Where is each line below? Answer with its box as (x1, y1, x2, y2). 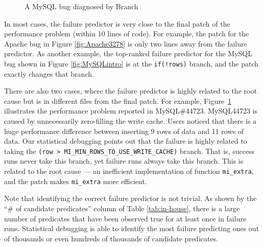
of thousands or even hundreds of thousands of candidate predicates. (4, 233, 219, 243)
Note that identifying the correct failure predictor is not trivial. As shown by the (4, 193, 257, 204)
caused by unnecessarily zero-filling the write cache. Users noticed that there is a (4, 116, 257, 126)
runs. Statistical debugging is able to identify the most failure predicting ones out (4, 223, 259, 234)
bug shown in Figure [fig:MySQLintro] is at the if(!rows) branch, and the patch (4, 58, 259, 69)
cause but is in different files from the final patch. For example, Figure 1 (4, 95, 231, 106)
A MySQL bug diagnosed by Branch (25, 1, 138, 11)
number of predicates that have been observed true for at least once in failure (4, 213, 247, 223)
